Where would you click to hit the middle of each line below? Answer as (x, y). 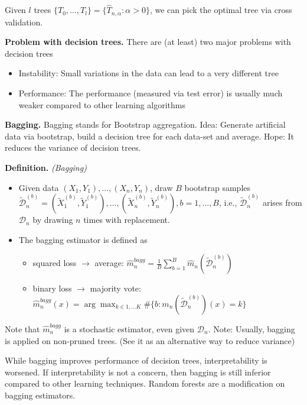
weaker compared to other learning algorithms (102, 104)
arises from (282, 203)
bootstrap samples (218, 187)
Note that (22, 328)
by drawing (53, 220)
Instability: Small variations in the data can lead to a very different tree (148, 73)
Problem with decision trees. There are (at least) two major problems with (148, 42)
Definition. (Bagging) (46, 168)
